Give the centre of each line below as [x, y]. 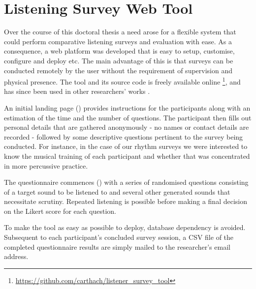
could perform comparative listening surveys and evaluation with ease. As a [118, 41]
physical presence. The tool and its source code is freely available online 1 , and [122, 81]
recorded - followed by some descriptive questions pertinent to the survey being [124, 136]
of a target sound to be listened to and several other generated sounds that [117, 191]
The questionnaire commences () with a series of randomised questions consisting [126, 182]
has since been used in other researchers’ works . [77, 91]
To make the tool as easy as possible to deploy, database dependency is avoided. [125, 227]
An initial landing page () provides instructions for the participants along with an [127, 107]
